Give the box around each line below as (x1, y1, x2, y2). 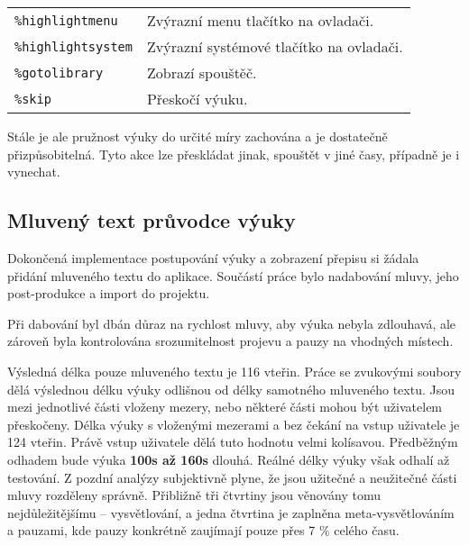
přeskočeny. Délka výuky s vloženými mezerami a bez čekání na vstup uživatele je (7, 414, 460, 433)
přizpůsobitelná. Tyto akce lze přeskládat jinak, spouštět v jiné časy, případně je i (7, 144, 460, 163)
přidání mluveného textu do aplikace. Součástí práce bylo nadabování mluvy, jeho (7, 266, 459, 285)
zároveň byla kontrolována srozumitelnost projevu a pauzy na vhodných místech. (7, 332, 454, 350)
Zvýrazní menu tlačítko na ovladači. (146, 10, 374, 31)
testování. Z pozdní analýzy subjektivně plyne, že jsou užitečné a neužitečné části (7, 468, 457, 486)
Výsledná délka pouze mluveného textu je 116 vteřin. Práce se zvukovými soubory (7, 361, 462, 380)
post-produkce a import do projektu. (7, 284, 210, 303)
